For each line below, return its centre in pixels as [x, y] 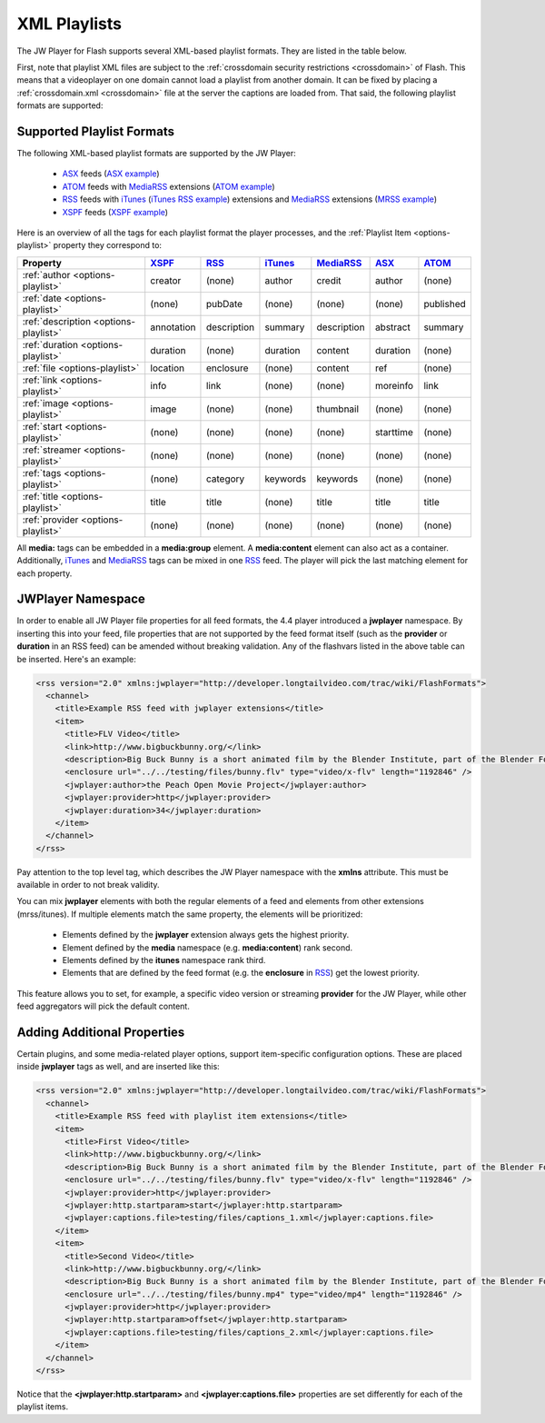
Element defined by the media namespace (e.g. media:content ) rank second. [208, 947]
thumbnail [337, 409]
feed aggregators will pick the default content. [103, 1006]
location [168, 368]
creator [166, 280]
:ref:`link [40, 380]
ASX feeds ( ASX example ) [111, 174]
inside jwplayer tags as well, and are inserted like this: [118, 1067]
